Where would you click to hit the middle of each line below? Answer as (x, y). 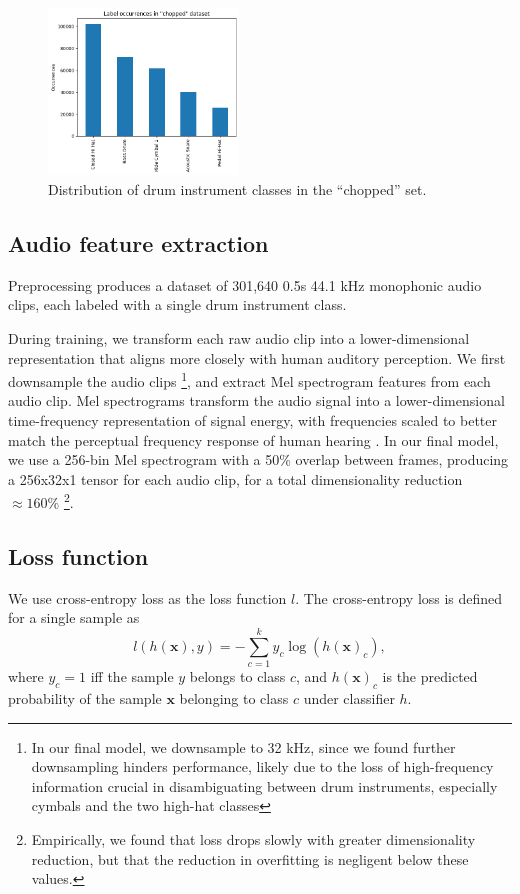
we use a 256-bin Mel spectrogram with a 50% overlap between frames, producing (258, 459)
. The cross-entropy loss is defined (399, 597)
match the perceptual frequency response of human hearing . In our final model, (253, 439)
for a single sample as (74, 617)
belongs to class (237, 676)
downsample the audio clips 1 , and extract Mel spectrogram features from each (249, 379)
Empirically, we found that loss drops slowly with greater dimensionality (253, 838)
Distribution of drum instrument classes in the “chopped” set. (237, 189)
